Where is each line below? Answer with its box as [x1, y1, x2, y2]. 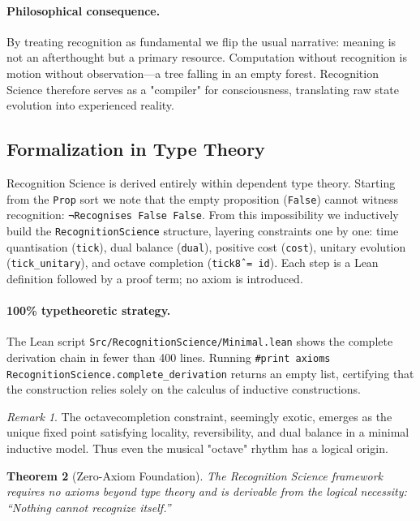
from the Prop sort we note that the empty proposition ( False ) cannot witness [6, 190, 398, 207]
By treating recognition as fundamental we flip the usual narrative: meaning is [6, 32, 396, 50]
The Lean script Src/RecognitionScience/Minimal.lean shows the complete [6, 333, 393, 350]
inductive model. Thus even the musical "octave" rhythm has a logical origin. [6, 439, 388, 456]
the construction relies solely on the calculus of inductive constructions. [6, 381, 361, 398]
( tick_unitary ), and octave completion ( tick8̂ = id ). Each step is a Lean [6, 254, 379, 271]
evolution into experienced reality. [6, 97, 174, 114]
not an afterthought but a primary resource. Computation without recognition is [6, 49, 407, 66]
